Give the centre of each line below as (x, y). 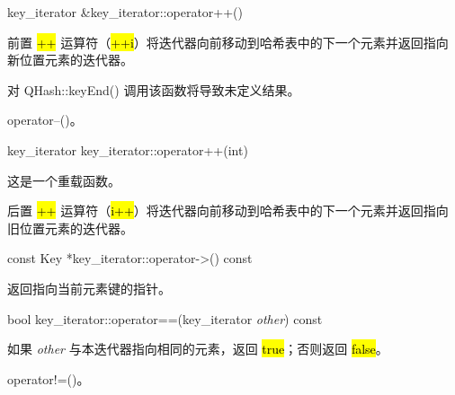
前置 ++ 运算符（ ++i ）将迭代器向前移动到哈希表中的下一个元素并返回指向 (228, 42)
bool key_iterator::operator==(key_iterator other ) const (165, 318)
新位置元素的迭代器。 (70, 60)
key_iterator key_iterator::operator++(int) (128, 149)
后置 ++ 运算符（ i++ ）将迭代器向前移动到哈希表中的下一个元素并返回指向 (228, 211)
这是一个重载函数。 (64, 180)
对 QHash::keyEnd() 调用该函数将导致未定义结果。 (154, 89)
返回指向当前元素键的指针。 (89, 288)
